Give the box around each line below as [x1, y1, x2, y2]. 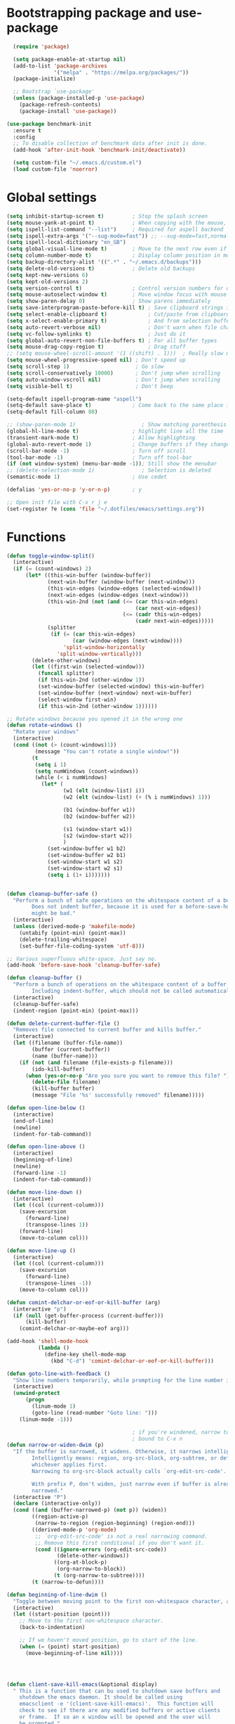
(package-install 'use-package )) [19, 108, 117, 115]
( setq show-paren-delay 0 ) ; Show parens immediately [6, 297, 211, 305]
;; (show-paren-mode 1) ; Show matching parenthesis [6, 421, 227, 428]
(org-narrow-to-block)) [56, 1566, 127, 1573]
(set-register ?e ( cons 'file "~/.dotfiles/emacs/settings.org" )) [6, 505, 205, 513]
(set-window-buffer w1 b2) [47, 845, 127, 852]
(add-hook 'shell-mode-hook [6, 1338, 89, 1345]
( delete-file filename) [32, 1079, 101, 1086]
